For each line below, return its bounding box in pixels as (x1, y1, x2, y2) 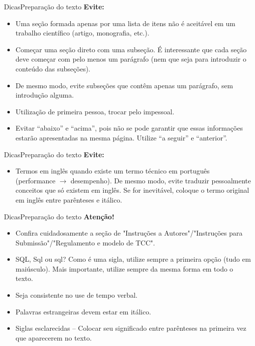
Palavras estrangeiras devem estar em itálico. (15, 306, 151, 316)
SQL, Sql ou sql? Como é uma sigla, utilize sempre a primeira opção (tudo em (15, 254, 251, 264)
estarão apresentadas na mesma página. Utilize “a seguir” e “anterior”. (15, 132, 227, 142)
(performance (15, 175, 56, 185)
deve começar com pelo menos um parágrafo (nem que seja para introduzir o (15, 54, 247, 64)
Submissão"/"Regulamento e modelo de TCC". (15, 237, 155, 247)
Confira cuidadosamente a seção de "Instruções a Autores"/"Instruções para (15, 228, 243, 238)
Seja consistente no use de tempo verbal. (15, 290, 138, 300)
